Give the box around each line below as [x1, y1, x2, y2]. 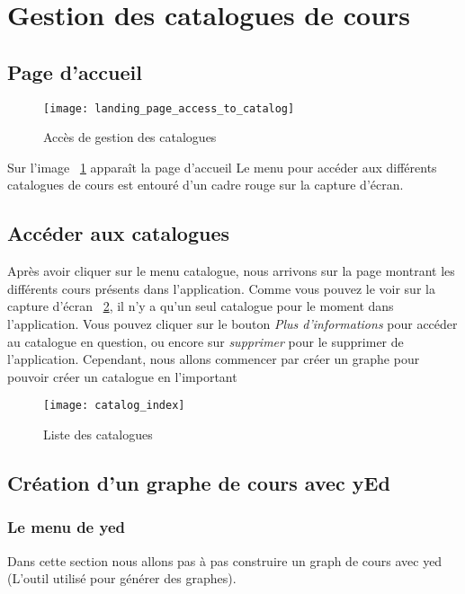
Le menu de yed [7, 516, 125, 538]
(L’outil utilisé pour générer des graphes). [7, 569, 237, 588]
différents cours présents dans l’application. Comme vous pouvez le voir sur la [7, 279, 435, 297]
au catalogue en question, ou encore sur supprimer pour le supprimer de [7, 332, 404, 350]
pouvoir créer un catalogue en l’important [7, 367, 237, 386]
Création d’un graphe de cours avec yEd [7, 469, 390, 497]
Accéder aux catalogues [7, 219, 230, 247]
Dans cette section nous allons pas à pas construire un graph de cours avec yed [7, 551, 443, 570]
